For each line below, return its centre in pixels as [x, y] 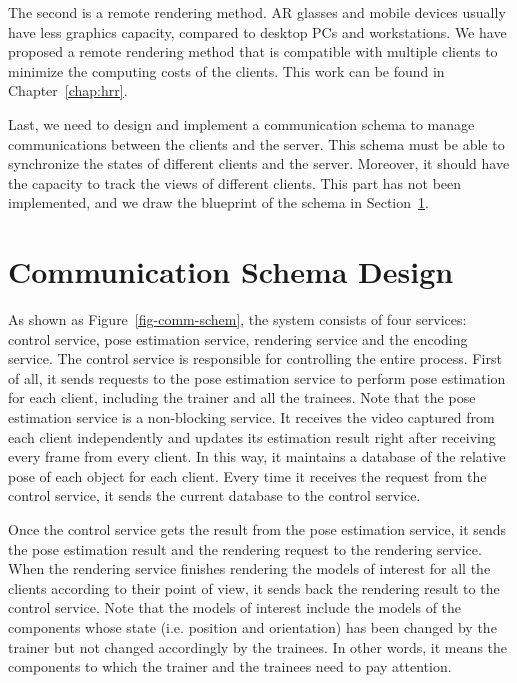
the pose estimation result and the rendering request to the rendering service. [245, 548]
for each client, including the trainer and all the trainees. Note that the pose [242, 397]
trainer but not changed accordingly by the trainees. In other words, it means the [258, 646]
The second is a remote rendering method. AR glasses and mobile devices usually [257, 12]
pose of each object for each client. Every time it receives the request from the [247, 475]
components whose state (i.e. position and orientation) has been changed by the [252, 626]
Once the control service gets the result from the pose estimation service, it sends [257, 529]
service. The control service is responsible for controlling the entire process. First [255, 358]
